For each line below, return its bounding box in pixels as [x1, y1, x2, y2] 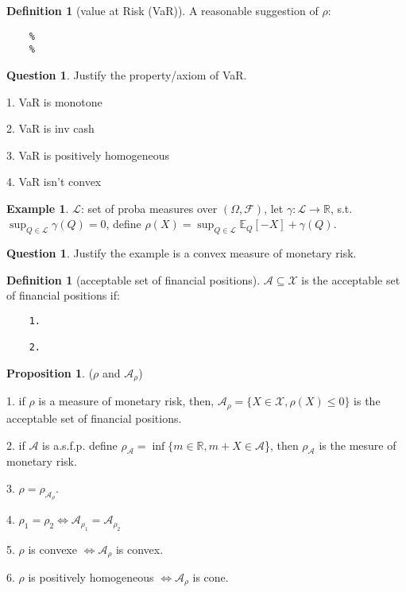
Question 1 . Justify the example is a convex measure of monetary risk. [6, 245, 357, 261]
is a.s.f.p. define [42, 436, 118, 453]
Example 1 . [6, 199, 69, 216]
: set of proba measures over [80, 199, 218, 216]
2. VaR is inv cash [6, 120, 95, 137]
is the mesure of [319, 436, 396, 453]
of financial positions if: [6, 287, 120, 304]
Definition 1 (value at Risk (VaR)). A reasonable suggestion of [6, 2, 319, 18]
